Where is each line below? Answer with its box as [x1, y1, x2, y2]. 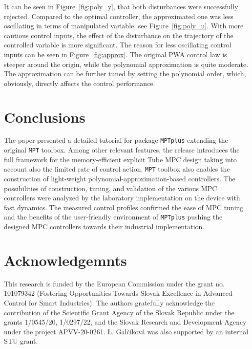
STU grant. [4, 336, 38, 346]
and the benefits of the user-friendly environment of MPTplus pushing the [4, 212, 223, 222]
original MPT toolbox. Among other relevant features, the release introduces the [4, 145, 240, 155]
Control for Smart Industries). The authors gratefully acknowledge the [4, 297, 215, 307]
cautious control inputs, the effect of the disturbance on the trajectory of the [4, 30, 233, 40]
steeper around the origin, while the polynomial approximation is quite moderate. [4, 59, 249, 69]
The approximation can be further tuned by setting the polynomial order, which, [4, 68, 246, 79]
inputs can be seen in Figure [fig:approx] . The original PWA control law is [4, 49, 227, 59]
